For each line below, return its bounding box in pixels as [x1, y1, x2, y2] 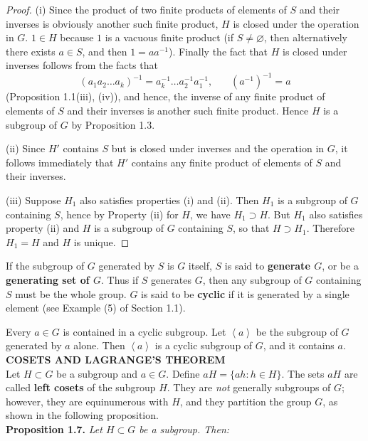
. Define [166, 366, 200, 381]
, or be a [322, 258, 359, 273]
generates [151, 272, 191, 287]
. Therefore [306, 220, 355, 235]
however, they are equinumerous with [6, 393, 169, 408]
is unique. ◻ [73, 234, 130, 249]
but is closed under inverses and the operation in [111, 141, 325, 156]
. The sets [281, 366, 325, 381]
